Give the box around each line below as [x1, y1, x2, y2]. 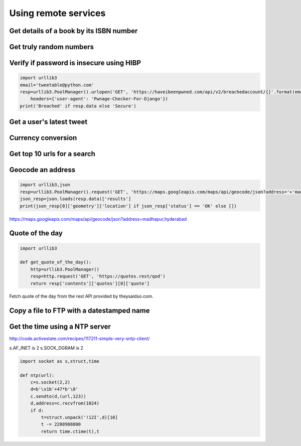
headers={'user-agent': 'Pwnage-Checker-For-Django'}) [30, 96, 168, 102]
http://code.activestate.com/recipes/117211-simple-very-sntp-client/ [9, 336, 150, 342]
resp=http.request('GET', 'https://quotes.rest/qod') [30, 273, 166, 279]
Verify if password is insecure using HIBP [9, 59, 141, 67]
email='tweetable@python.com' [20, 82, 94, 88]
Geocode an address [9, 166, 76, 174]
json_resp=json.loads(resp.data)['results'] [20, 196, 131, 202]
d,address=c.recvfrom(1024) [30, 400, 100, 406]
